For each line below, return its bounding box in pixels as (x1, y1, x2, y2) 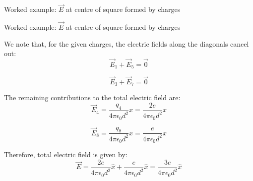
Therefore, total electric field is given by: (4, 149, 127, 160)
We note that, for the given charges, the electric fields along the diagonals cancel (4, 38, 249, 49)
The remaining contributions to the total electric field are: (4, 92, 181, 103)
